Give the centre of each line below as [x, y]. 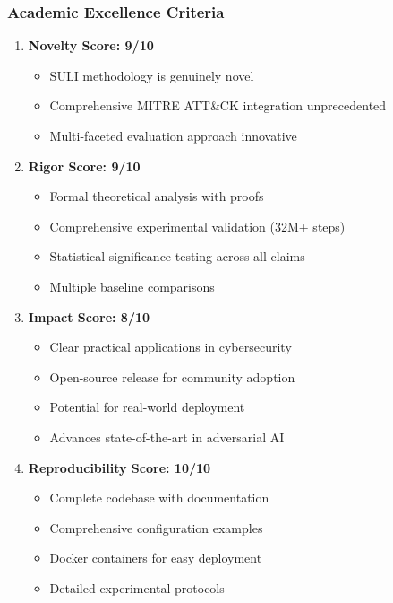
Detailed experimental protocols [137, 587]
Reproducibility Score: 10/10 [120, 467]
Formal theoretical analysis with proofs [157, 196]
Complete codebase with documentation [159, 498]
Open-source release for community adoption [172, 376]
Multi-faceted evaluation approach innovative [173, 135]
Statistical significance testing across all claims [177, 256]
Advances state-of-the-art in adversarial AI [167, 437]
